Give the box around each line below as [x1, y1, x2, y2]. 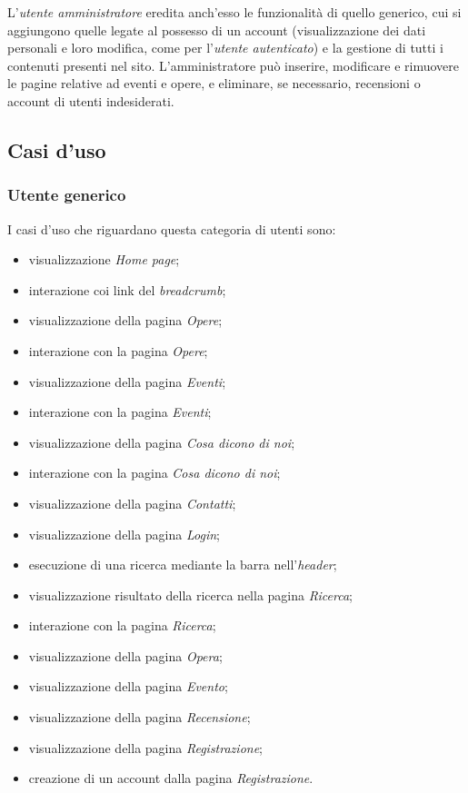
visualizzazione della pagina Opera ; [28, 646, 223, 665]
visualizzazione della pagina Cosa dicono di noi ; [28, 432, 295, 451]
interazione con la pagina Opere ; [28, 341, 208, 360]
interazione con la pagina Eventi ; [28, 402, 212, 421]
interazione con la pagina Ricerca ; [28, 616, 216, 635]
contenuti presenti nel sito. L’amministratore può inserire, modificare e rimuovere [7, 55, 460, 74]
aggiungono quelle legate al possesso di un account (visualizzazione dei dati [7, 20, 426, 39]
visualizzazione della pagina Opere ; [28, 311, 223, 330]
